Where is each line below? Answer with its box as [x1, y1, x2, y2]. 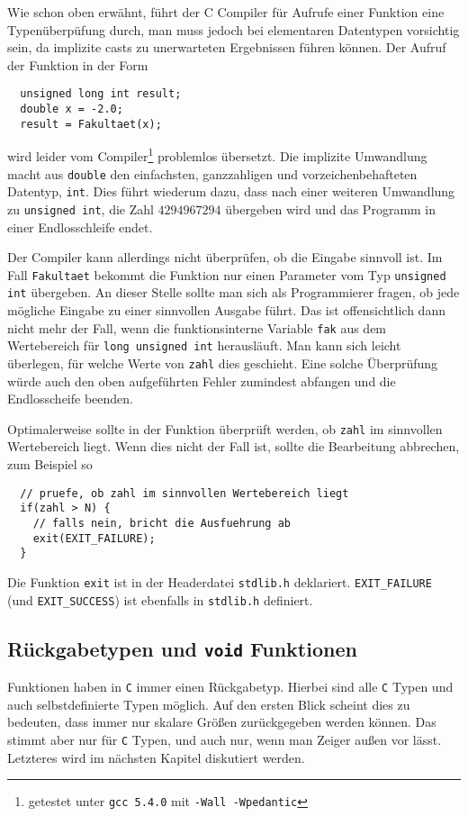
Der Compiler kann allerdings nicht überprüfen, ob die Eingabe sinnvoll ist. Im [7, 248, 443, 267]
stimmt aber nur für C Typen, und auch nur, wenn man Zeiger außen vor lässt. [7, 730, 442, 748]
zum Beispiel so [7, 455, 93, 474]
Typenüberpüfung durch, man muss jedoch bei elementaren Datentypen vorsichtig [7, 20, 460, 39]
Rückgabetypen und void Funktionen [7, 634, 357, 662]
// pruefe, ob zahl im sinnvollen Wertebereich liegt [20, 486, 349, 500]
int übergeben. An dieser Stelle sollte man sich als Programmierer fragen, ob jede [7, 283, 460, 302]
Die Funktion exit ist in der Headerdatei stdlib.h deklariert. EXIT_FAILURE [7, 572, 432, 591]
